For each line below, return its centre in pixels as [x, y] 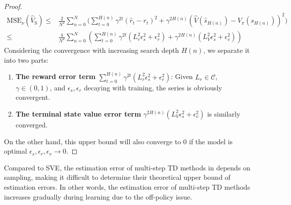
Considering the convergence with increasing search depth [92, 50]
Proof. [13, 6]
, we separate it [226, 50]
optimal [16, 151]
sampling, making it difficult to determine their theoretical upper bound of [117, 177]
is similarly [224, 113]
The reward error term [56, 76]
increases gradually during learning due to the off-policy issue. [98, 196]
